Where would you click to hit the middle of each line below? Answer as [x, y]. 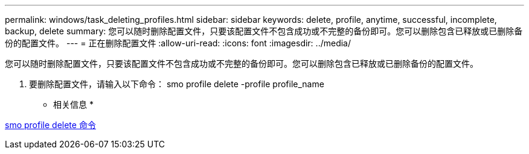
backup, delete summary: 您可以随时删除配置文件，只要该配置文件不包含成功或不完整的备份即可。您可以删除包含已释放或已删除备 [264, 31]
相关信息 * [73, 104]
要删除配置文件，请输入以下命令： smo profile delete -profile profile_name [177, 84]
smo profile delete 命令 [50, 125]
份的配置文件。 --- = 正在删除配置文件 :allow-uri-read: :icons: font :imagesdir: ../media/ [178, 43]
